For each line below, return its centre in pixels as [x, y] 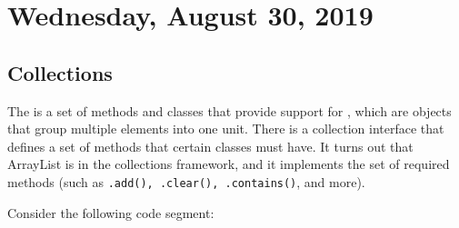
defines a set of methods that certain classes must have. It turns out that [210, 146]
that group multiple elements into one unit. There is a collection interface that [226, 129]
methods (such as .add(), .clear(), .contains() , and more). [186, 181]
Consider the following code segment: [111, 212]
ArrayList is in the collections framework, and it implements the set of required [229, 164]
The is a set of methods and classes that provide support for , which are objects [229, 110]
